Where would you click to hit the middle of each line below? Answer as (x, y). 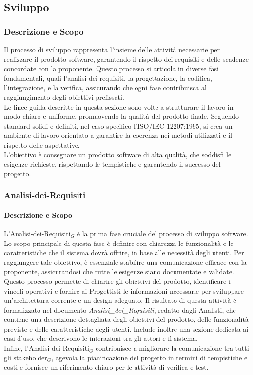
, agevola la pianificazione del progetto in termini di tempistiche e (149, 357)
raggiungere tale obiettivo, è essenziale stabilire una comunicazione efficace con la (125, 262)
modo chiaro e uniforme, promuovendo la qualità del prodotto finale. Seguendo (122, 116)
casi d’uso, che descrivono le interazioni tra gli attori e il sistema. (101, 338)
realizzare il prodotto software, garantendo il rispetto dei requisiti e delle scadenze (126, 59)
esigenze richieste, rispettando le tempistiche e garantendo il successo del (112, 164)
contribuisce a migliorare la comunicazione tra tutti (172, 348)
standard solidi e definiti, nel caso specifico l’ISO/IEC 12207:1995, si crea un (118, 125)
